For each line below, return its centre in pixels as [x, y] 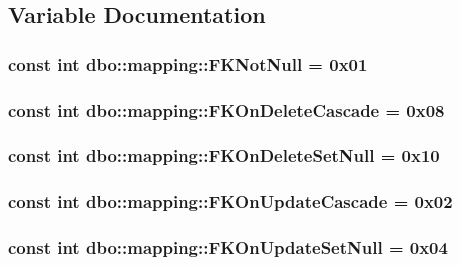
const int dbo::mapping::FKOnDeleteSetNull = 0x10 [224, 155]
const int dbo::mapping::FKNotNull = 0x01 [188, 63]
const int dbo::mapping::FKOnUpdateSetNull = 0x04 [228, 247]
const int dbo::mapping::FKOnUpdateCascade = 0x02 [230, 201]
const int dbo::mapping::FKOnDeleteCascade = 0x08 [226, 109]
